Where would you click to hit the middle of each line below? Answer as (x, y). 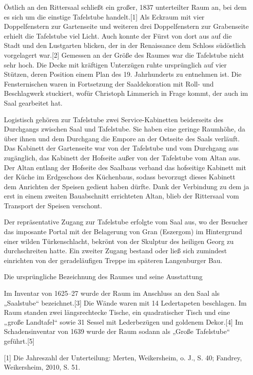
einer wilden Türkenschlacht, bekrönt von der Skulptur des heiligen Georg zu (119, 241)
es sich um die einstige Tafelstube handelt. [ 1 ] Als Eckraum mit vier (104, 16)
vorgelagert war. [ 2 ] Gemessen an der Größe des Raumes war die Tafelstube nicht (124, 55)
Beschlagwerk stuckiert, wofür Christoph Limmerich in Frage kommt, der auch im (126, 93)
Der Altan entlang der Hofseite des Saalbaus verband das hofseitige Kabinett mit (125, 167)
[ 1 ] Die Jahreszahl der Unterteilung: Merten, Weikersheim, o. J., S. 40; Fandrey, (123, 357)
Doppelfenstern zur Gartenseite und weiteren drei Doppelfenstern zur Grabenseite (126, 26)
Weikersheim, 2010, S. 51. (42, 367)
